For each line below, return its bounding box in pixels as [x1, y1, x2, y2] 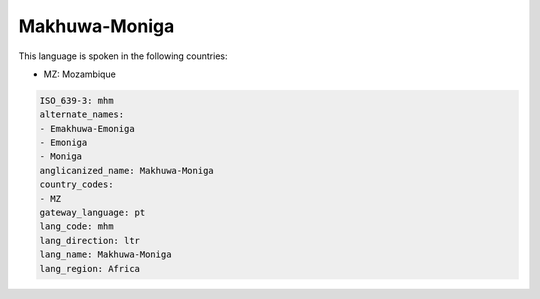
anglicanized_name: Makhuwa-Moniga [39, 165, 214, 176]
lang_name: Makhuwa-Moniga [39, 249, 172, 260]
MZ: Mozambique [43, 68, 117, 80]
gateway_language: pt [39, 207, 146, 219]
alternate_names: [39, 109, 125, 120]
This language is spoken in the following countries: [18, 50, 228, 62]
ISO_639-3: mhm [39, 95, 114, 106]
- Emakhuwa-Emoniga [39, 123, 135, 134]
